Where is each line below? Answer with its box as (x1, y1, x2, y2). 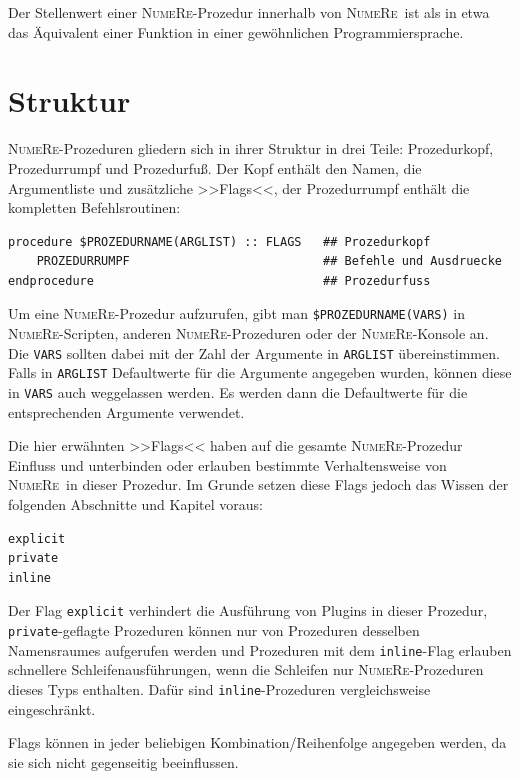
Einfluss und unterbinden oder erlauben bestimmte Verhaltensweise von (8, 454, 447, 475)
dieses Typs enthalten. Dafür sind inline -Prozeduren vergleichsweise (8, 679, 431, 699)
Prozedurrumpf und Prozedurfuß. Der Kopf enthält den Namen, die (8, 157, 422, 178)
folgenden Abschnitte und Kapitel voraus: (8, 494, 263, 515)
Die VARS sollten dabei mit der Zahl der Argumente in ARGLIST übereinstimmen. (8, 342, 500, 363)
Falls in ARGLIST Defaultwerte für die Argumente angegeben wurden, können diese (8, 362, 512, 383)
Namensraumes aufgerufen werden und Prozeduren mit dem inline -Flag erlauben (8, 639, 512, 660)
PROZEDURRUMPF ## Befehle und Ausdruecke (36, 254, 502, 269)
